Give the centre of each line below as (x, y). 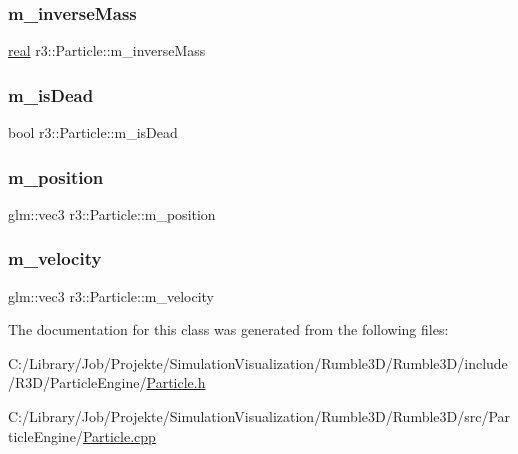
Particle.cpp (119, 435)
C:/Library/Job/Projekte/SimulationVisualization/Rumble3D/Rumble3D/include (258, 362)
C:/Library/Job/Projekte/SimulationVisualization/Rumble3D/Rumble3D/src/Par (259, 416)
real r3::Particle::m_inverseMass (107, 50)
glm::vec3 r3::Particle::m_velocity (111, 295)
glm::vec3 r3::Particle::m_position (112, 213)
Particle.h (176, 382)
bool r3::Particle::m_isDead (93, 132)
